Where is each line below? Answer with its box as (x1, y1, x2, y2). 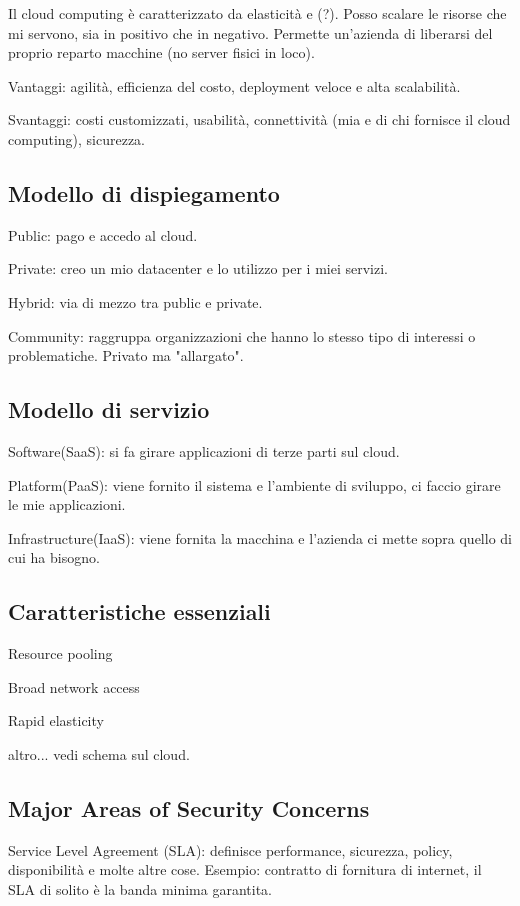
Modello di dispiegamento (8, 177, 280, 208)
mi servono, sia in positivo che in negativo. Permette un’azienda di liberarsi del (8, 22, 493, 43)
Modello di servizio (8, 394, 210, 425)
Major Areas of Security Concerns (8, 792, 370, 823)
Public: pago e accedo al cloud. (8, 224, 198, 245)
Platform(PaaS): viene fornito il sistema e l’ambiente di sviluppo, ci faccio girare (8, 474, 501, 495)
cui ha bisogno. (8, 547, 100, 568)
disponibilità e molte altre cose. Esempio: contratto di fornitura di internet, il (8, 859, 482, 880)
